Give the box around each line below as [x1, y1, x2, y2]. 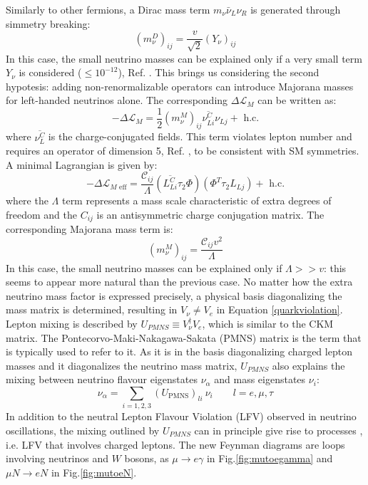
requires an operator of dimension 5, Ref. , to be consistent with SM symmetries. [6, 143, 359, 158]
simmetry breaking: [6, 16, 91, 31]
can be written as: [257, 93, 337, 108]
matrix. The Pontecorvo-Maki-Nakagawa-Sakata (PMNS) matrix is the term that [6, 330, 362, 345]
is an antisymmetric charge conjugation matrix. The [96, 207, 324, 221]
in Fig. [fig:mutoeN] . [51, 464, 137, 479]
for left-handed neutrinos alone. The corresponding [6, 93, 228, 108]
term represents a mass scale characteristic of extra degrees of [61, 193, 332, 208]
